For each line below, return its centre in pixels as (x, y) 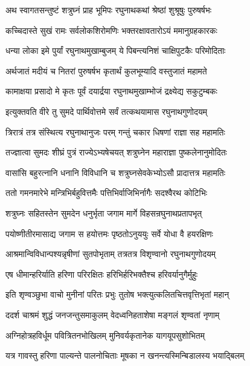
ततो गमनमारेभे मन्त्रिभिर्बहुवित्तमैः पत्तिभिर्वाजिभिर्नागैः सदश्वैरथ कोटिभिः (107, 193)
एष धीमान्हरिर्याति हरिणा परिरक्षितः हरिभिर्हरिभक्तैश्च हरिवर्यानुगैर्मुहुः (102, 274)
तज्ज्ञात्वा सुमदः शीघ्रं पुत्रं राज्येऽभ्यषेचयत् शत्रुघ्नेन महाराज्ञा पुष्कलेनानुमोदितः (116, 152)
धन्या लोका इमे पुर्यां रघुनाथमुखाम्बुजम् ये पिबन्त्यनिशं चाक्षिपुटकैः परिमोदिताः (116, 51)
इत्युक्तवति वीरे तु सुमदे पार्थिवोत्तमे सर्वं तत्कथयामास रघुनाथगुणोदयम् (107, 111)
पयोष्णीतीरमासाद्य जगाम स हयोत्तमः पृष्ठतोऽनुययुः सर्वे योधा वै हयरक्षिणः (109, 233)
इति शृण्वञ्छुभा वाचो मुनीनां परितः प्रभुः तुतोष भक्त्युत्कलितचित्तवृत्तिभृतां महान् (117, 294)
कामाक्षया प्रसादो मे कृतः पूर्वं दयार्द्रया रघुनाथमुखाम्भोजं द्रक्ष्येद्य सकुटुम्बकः (111, 91)
